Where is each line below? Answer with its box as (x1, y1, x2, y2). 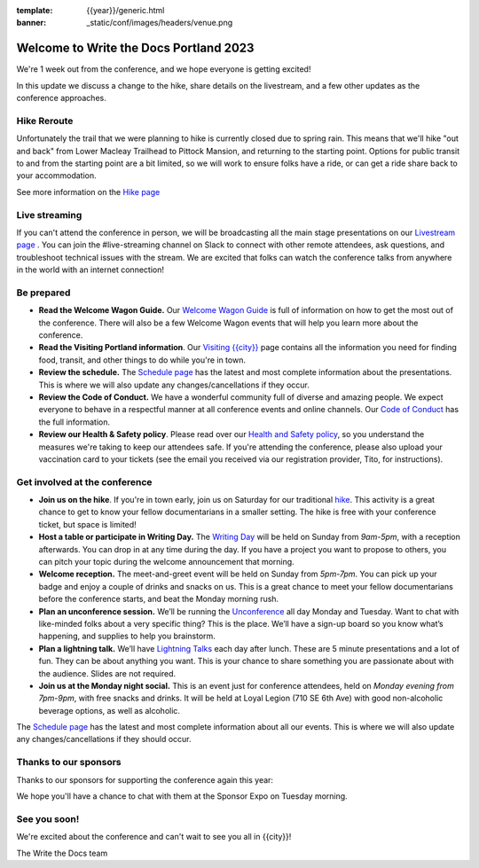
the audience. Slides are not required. (38, 668, 177, 678)
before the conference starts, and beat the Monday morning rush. (38, 594, 279, 605)
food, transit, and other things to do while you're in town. (38, 355, 246, 365)
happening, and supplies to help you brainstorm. (38, 630, 216, 642)
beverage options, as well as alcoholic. (38, 705, 181, 716)
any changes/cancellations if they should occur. (16, 734, 192, 745)
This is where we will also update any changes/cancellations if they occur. (38, 379, 310, 390)
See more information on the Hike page (16, 186, 161, 197)
